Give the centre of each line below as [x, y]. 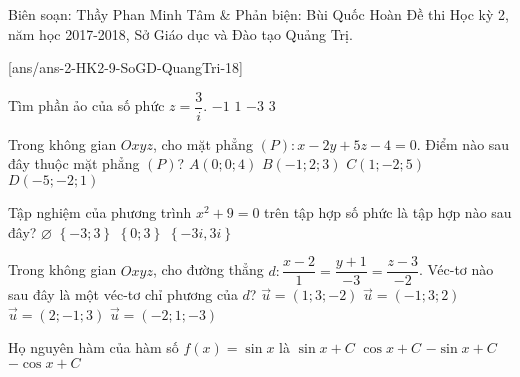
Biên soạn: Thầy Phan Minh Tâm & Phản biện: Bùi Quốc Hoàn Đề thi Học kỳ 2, [258, 14]
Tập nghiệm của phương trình [100, 212]
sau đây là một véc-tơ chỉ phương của [123, 294]
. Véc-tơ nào [456, 269]
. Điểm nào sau [463, 143]
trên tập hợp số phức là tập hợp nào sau [388, 212]
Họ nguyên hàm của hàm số [93, 347]
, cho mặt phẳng [202, 143]
